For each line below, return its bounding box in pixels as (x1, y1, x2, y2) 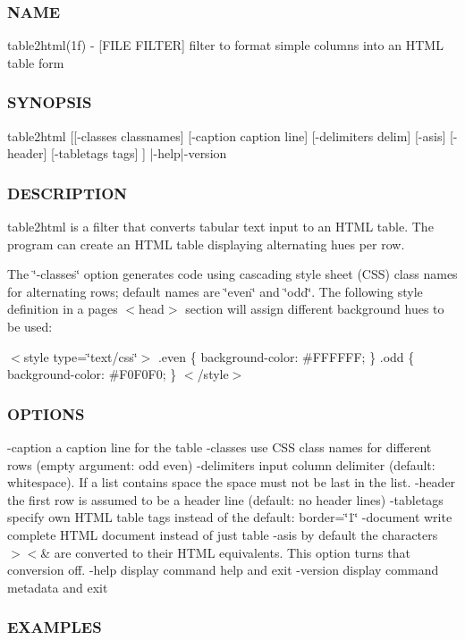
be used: (7, 317, 53, 335)
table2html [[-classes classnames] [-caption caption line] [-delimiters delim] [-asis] (7, 126, 446, 145)
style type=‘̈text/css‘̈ (23, 347, 138, 366)
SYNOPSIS (7, 91, 92, 114)
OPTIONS (7, 402, 85, 425)
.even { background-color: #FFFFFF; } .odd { (157, 347, 415, 366)
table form (7, 53, 64, 72)
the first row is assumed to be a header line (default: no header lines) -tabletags (7, 490, 444, 509)
